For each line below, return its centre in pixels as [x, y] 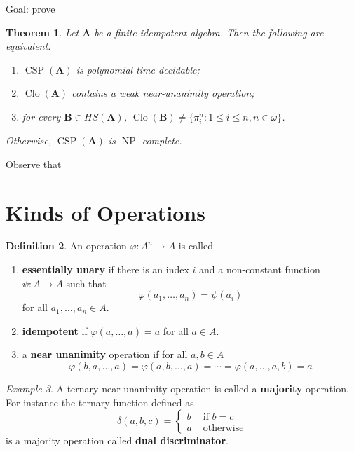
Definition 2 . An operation [66, 246]
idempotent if [55, 330]
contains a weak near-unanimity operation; [163, 93]
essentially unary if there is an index [105, 269]
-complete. [160, 141]
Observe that [34, 164]
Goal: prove [30, 8]
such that [86, 283]
